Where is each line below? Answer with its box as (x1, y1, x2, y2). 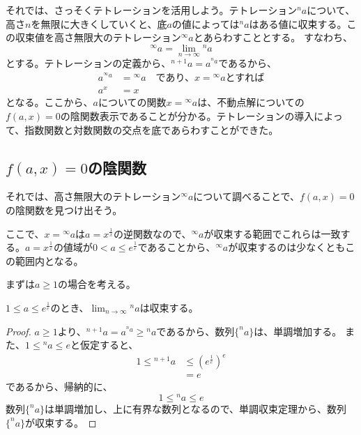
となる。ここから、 (6, 95, 93, 109)
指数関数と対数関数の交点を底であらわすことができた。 (24, 122, 279, 137)
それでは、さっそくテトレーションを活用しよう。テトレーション (6, 3, 298, 17)
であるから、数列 (156, 323, 235, 338)
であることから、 (137, 240, 216, 254)
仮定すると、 (79, 337, 139, 352)
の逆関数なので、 (113, 226, 192, 241)
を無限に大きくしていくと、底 (31, 16, 167, 31)
